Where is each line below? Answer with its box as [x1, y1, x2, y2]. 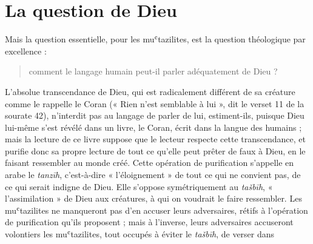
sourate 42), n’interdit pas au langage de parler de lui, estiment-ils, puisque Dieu [5, 109, 305, 122]
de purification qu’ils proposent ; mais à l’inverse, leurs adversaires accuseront [5, 216, 294, 228]
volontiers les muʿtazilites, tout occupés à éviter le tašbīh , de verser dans [5, 228, 275, 240]
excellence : [5, 44, 47, 57]
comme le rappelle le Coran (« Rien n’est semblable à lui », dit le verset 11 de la [5, 97, 305, 110]
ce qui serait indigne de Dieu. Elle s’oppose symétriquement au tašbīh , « [5, 180, 273, 193]
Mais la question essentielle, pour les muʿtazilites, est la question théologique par [5, 33, 306, 45]
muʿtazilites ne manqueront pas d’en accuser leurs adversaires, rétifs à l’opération [5, 203, 308, 216]
